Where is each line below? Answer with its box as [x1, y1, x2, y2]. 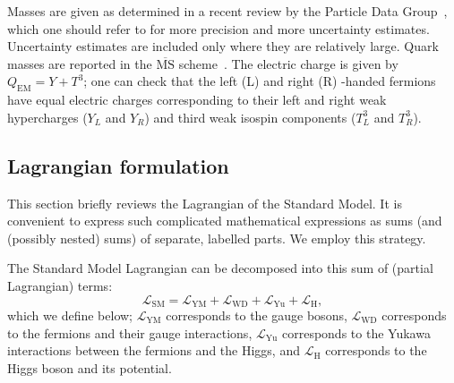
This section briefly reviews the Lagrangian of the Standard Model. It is [7, 193, 402, 212]
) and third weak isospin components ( [144, 107, 356, 126]
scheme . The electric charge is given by [178, 54, 398, 72]
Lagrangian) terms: [7, 276, 113, 294]
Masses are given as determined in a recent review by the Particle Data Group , [7, 2, 448, 20]
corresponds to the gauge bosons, [166, 305, 347, 324]
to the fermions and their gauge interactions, [7, 323, 253, 342]
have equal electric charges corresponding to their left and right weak [7, 90, 387, 109]
